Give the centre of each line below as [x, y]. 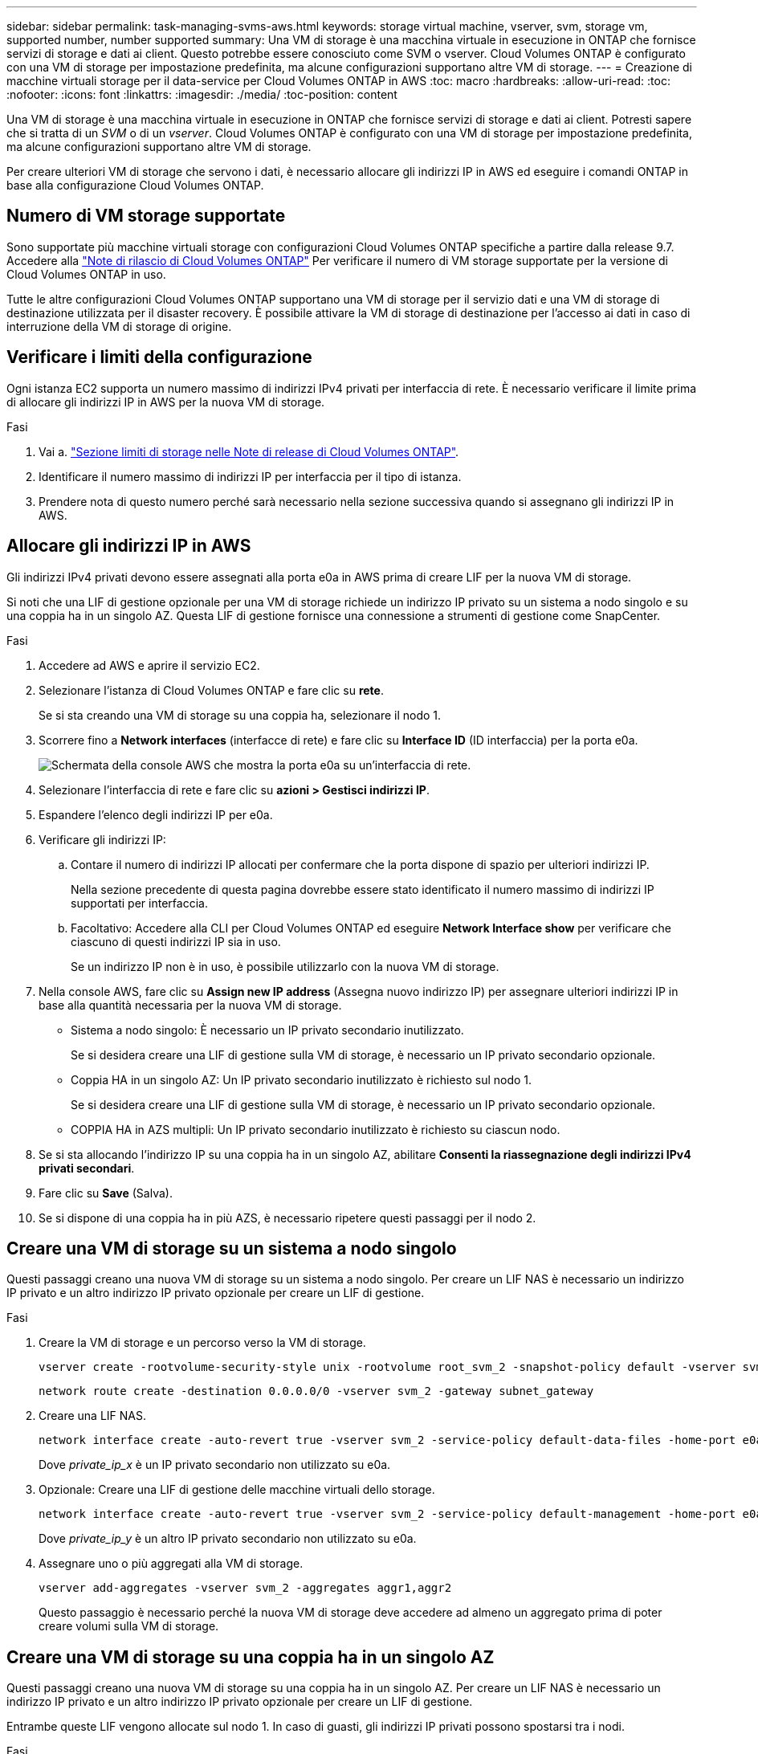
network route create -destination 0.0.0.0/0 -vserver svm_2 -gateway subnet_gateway [316, 1391]
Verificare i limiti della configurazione [159, 357]
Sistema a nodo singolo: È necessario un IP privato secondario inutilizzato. [267, 1030]
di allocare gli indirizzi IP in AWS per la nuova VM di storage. [166, 402]
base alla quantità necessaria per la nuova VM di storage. [190, 1005]
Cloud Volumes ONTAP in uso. [86, 274]
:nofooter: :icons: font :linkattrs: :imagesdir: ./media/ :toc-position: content [202, 94]
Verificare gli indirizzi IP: [102, 839]
